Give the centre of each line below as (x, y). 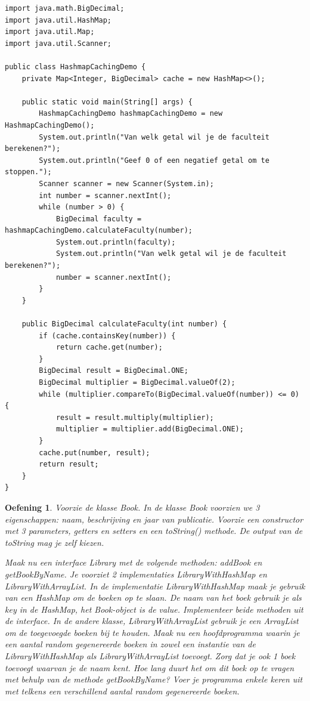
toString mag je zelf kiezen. (55, 542)
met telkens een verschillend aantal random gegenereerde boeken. (122, 691)
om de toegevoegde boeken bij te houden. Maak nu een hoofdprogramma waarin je (152, 632)
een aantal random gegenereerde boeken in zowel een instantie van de (130, 644)
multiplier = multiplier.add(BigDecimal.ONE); (150, 429)
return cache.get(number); (109, 348)
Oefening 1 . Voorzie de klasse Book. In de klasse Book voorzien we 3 (132, 507)
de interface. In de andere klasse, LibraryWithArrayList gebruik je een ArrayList (152, 621)
